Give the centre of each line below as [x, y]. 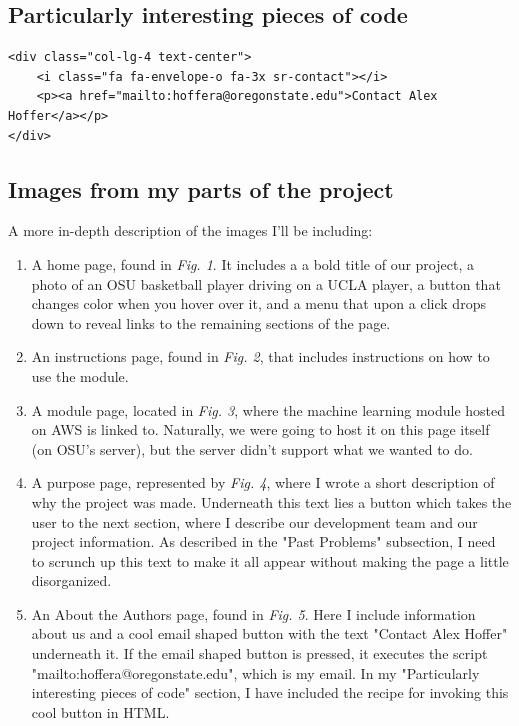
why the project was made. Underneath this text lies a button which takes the [271, 501]
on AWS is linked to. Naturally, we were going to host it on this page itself [260, 429]
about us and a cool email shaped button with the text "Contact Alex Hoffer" [269, 633]
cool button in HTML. [100, 711]
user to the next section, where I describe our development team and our [254, 521]
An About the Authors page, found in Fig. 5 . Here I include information [253, 613]
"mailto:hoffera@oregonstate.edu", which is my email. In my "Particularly [255, 672]
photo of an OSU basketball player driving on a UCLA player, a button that [266, 283]
